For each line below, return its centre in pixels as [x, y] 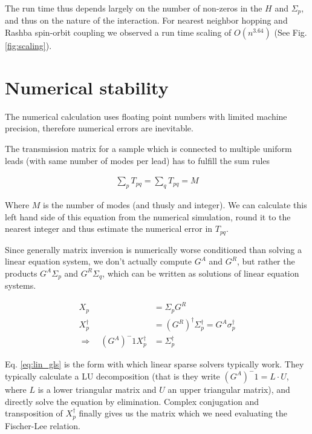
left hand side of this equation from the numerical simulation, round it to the [148, 216]
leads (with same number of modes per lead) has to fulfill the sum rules [138, 160]
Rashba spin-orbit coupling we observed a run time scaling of [118, 32]
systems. [21, 285]
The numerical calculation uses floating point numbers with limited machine [146, 116]
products [21, 273]
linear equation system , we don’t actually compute [98, 261]
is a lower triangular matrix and [97, 389]
